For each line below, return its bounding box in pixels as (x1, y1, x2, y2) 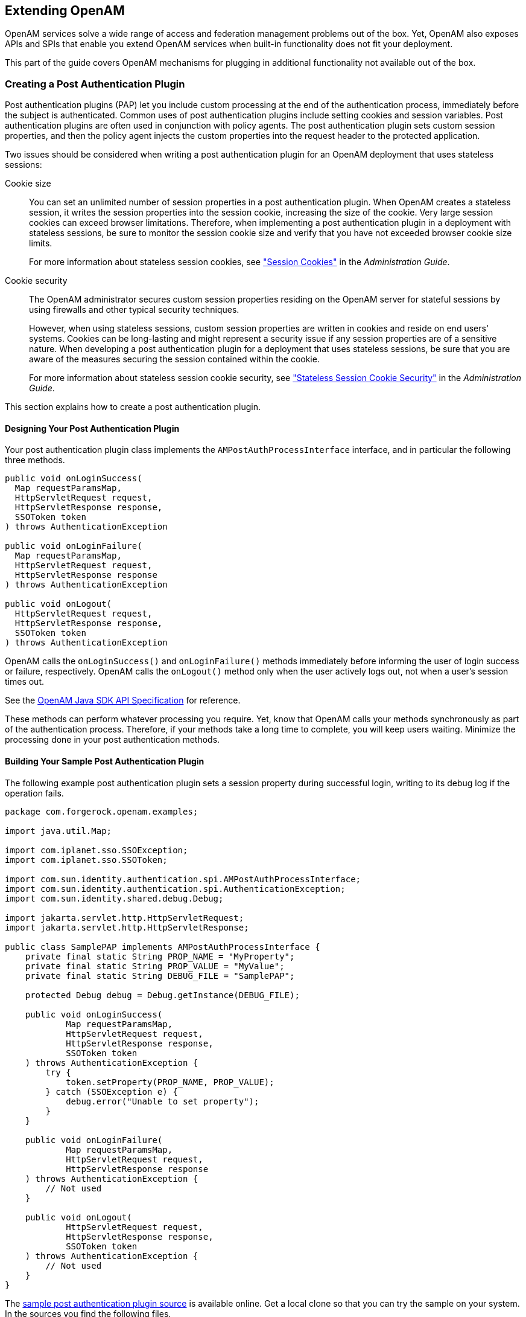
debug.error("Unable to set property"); (66, 1096, 259, 1106)
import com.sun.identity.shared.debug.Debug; (5, 893, 224, 903)
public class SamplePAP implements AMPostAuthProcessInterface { (5, 941, 320, 952)
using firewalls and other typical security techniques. (29, 304, 239, 315)
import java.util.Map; (5, 825, 112, 836)
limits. (29, 238, 52, 249)
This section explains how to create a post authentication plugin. (5, 402, 261, 412)
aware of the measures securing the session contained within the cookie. (29, 354, 320, 365)
